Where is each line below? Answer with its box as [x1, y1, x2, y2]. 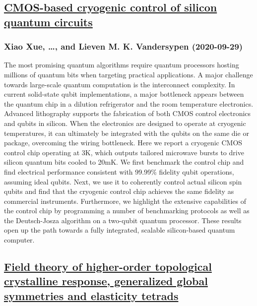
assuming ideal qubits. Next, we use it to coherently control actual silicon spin [4, 176, 242, 186]
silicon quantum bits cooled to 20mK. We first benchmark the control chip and [4, 157, 244, 167]
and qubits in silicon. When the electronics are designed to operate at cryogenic [4, 118, 246, 128]
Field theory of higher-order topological [4, 259, 212, 274]
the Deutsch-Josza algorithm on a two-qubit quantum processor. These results [4, 215, 242, 225]
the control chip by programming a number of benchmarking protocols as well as [4, 205, 250, 216]
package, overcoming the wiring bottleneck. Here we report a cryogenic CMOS [4, 137, 243, 148]
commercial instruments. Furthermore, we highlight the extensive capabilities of [4, 195, 246, 206]
